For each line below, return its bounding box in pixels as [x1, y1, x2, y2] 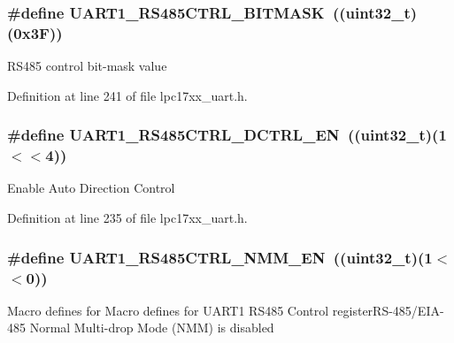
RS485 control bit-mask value [7, 57, 167, 75]
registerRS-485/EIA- [332, 301, 444, 319]
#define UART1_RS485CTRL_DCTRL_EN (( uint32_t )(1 [7, 124, 447, 146]
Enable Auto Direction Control [7, 179, 175, 197]
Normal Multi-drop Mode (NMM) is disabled [29, 318, 274, 337]
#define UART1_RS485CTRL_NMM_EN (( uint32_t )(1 [7, 246, 433, 268]
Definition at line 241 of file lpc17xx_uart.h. [7, 86, 248, 104]
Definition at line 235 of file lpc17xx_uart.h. [7, 209, 248, 227]
